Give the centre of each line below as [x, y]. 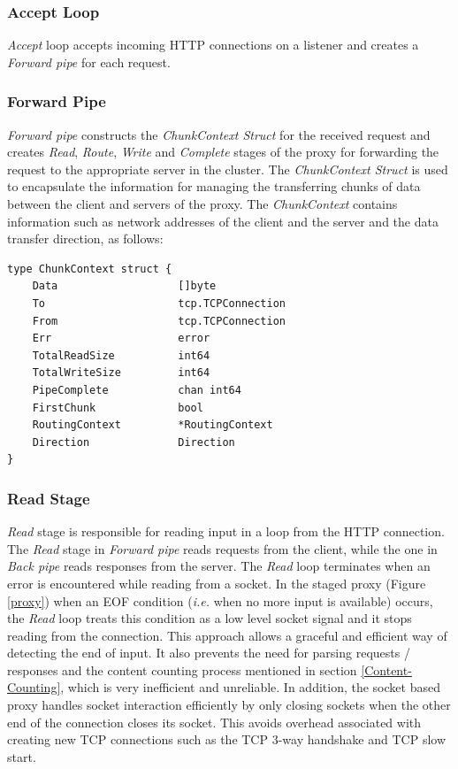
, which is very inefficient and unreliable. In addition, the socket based [250, 687]
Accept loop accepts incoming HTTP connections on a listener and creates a [213, 45]
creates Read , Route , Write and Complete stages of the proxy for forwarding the [223, 152]
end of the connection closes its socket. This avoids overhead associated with [214, 722]
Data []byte [124, 286]
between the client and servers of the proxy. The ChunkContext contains [202, 204]
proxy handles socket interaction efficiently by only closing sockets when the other [229, 705]
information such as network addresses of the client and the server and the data [223, 221]
